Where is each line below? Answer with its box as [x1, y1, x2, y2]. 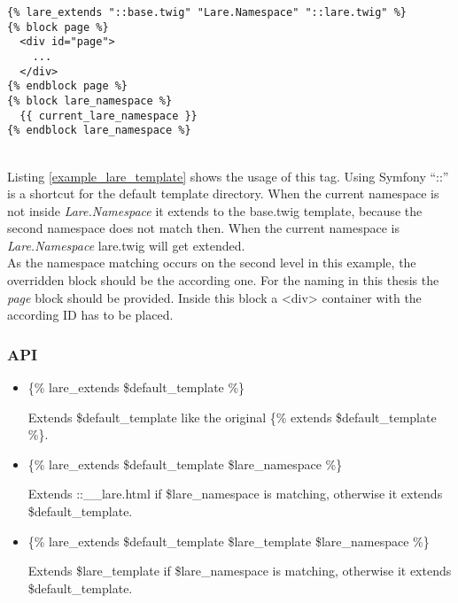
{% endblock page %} [7, 80, 128, 93]
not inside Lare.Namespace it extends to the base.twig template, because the [7, 201, 423, 220]
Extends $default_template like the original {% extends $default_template [27, 407, 437, 426]
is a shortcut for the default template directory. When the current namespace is [7, 184, 439, 203]
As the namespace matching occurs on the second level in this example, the [7, 253, 416, 272]
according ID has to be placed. [7, 305, 174, 324]
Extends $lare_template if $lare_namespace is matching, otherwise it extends [27, 561, 452, 580]
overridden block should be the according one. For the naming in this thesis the [7, 271, 439, 290]
